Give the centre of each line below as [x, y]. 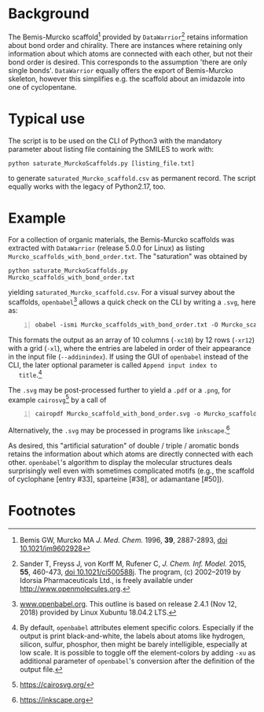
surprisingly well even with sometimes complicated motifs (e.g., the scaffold [131, 470]
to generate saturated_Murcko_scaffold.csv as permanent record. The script [132, 178]
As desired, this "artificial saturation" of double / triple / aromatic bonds [124, 445]
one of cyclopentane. [42, 87]
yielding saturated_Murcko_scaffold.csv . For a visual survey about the [122, 293]
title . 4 [30, 374]
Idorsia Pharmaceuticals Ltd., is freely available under [106, 580]
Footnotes [42, 511]
